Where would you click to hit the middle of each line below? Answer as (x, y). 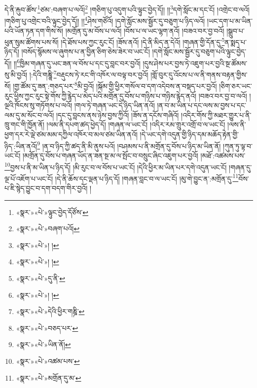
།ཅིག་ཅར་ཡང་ (236, 86)
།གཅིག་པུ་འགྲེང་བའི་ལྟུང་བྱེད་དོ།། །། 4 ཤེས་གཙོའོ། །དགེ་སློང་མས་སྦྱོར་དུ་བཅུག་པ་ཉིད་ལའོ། (105, 20)
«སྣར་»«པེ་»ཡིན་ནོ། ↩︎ (43, 344)
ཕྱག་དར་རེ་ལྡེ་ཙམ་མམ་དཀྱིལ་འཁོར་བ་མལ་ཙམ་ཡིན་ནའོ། (71, 134)
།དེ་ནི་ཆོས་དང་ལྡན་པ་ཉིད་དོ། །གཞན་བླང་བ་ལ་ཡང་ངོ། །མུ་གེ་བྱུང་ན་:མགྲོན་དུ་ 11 (147, 177)
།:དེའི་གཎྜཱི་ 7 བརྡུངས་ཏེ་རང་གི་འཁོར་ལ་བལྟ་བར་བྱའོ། (89, 74)
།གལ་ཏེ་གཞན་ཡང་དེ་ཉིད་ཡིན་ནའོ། (114, 105)
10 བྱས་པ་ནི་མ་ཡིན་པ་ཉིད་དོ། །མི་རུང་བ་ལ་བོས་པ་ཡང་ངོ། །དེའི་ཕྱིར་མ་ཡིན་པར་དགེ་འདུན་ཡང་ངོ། (116, 166)
